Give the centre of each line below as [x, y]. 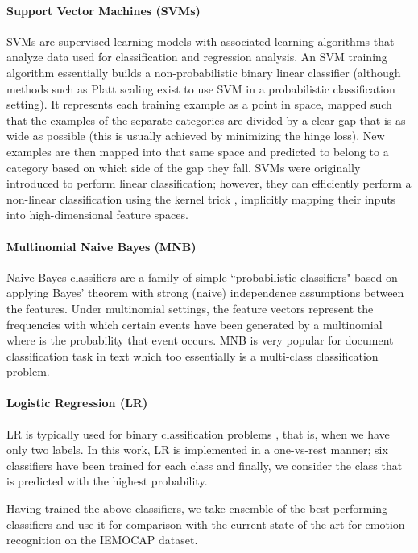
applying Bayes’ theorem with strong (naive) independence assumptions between [205, 293]
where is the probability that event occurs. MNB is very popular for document [200, 340]
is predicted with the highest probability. [107, 481]
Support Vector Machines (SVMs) [103, 10]
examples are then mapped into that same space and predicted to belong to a [198, 151]
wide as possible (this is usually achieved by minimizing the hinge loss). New [196, 136]
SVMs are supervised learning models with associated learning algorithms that [201, 41]
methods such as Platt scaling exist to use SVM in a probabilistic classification [201, 88]
